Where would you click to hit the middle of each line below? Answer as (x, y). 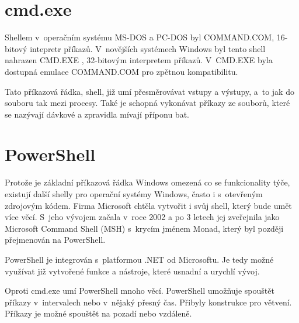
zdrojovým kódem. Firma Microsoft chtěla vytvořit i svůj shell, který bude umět (148, 205)
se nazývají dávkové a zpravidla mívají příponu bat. (97, 114)
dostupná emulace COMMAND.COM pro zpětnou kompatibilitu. (121, 71)
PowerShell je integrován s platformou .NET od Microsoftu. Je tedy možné (139, 259)
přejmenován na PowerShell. (55, 240)
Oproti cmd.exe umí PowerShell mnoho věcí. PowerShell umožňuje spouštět (140, 291)
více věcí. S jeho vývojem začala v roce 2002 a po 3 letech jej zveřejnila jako (142, 217)
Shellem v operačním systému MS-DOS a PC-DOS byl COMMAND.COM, (140, 37)
